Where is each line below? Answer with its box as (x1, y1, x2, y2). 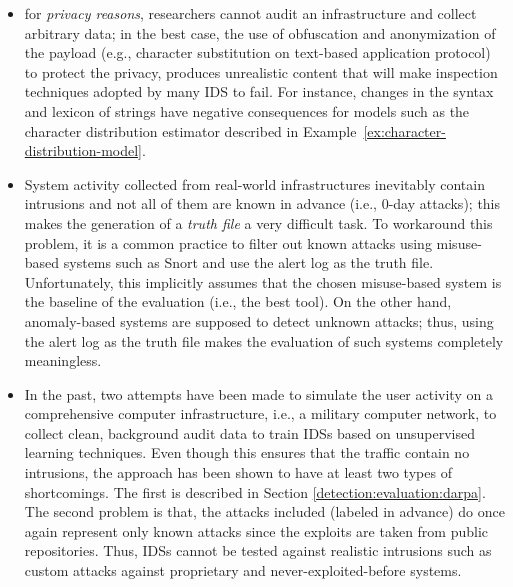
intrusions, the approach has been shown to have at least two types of (24, 462, 452, 483)
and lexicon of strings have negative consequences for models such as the (24, 100, 470, 121)
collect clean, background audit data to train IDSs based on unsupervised (24, 422, 476, 443)
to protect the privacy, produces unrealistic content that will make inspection (24, 61, 498, 82)
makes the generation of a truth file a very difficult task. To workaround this (24, 212, 493, 233)
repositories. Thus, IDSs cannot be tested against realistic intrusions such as (24, 540, 492, 561)
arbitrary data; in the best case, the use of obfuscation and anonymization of (24, 22, 496, 43)
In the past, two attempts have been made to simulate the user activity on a (24, 383, 493, 404)
